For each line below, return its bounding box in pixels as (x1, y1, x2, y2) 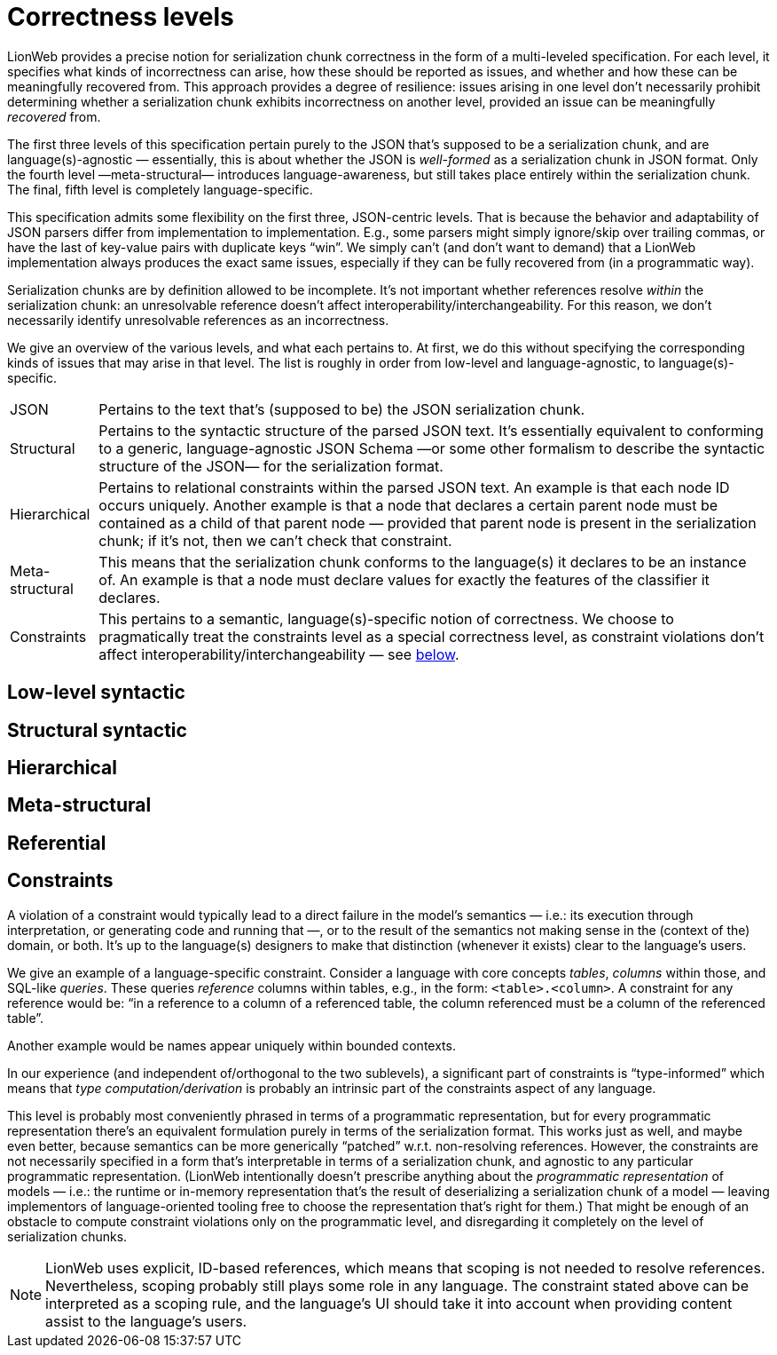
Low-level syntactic (7, 681, 185, 704)
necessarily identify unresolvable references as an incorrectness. (7, 312, 389, 328)
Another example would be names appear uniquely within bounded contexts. (7, 1037, 456, 1053)
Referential (7, 831, 106, 854)
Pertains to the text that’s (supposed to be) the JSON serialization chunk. (98, 400, 585, 418)
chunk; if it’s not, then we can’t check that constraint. (98, 531, 452, 550)
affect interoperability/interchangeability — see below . (98, 645, 459, 663)
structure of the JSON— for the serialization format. (98, 456, 443, 475)
